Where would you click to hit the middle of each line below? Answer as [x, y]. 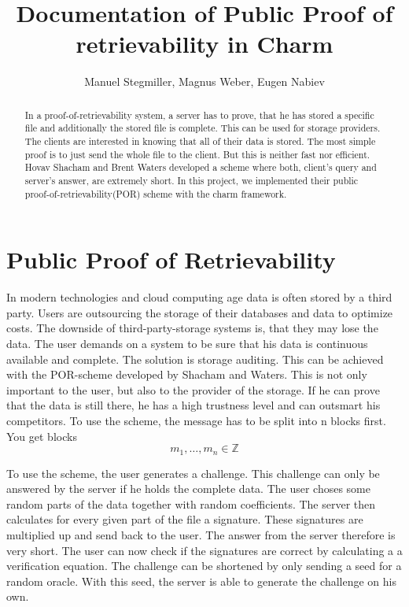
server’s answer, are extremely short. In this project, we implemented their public [192, 180]
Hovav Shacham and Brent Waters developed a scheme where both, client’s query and [201, 167]
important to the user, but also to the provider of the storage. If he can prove [193, 389]
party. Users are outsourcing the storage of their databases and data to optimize [200, 312]
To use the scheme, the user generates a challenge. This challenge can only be [193, 473]
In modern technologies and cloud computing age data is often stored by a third [199, 297]
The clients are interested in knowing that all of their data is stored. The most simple [200, 141]
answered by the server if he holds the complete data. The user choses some [188, 489]
